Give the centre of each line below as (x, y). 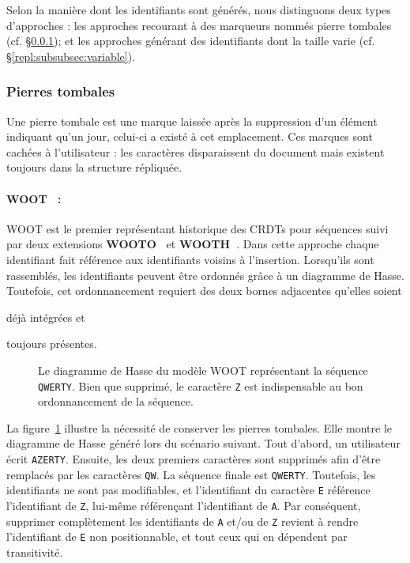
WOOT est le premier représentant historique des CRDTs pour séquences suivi (197, 228)
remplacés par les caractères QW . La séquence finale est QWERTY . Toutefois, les (191, 474)
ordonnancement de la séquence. (116, 401)
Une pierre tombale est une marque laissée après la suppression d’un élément (192, 121)
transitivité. (35, 552)
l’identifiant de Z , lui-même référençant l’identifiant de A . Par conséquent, (184, 505)
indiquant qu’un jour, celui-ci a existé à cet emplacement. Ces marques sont (190, 136)
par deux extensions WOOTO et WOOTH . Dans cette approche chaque (193, 244)
